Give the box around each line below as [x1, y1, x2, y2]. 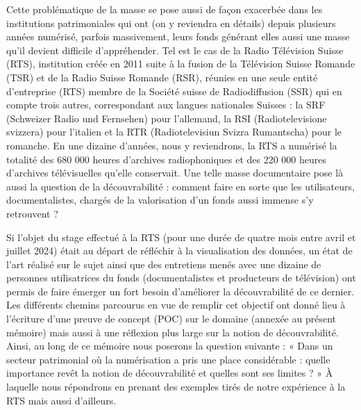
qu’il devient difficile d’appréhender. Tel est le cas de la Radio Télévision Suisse [6, 42, 344, 57]
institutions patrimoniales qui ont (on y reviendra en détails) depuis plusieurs [6, 15, 336, 30]
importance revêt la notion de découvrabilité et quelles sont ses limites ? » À [6, 366, 333, 380]
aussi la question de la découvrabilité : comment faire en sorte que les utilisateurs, [6, 179, 355, 193]
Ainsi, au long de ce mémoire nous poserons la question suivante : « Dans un [6, 338, 333, 353]
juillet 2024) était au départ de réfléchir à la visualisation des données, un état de [6, 243, 353, 258]
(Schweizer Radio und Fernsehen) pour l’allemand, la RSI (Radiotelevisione [6, 110, 327, 125]
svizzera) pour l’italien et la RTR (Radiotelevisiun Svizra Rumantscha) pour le [6, 124, 342, 139]
